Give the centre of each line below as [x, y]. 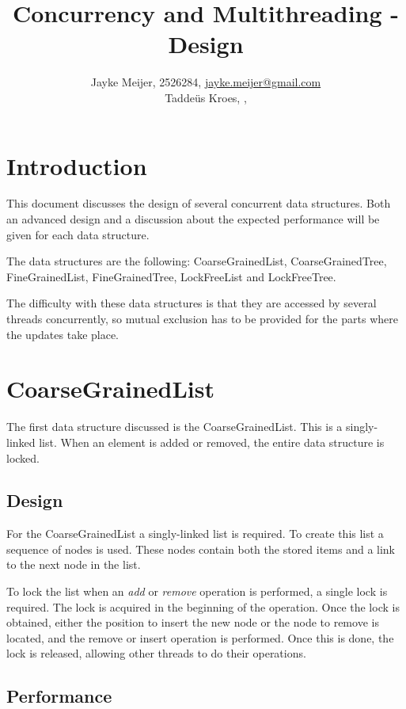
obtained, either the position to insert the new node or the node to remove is [193, 622]
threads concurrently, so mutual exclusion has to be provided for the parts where [202, 318]
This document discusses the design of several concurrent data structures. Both [199, 203]
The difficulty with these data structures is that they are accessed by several [192, 303]
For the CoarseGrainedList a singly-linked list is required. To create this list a [195, 534]
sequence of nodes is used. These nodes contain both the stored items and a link [201, 549]
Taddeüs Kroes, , [206, 97]
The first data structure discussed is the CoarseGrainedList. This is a [175, 427]
